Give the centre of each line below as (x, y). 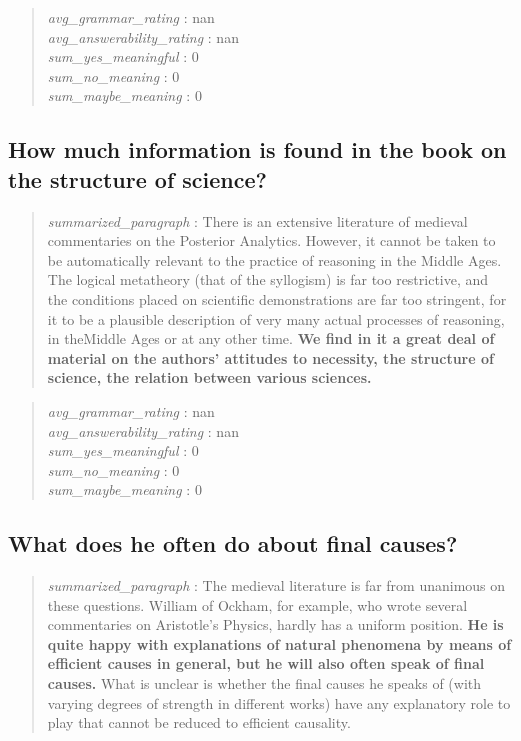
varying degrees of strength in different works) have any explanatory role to (279, 702)
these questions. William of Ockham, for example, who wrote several (257, 604)
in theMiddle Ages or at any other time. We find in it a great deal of (271, 338)
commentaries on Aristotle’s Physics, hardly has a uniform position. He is (275, 624)
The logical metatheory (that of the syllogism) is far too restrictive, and (268, 279)
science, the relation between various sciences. (209, 377)
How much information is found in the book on (257, 149)
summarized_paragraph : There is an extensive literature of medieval (257, 220)
